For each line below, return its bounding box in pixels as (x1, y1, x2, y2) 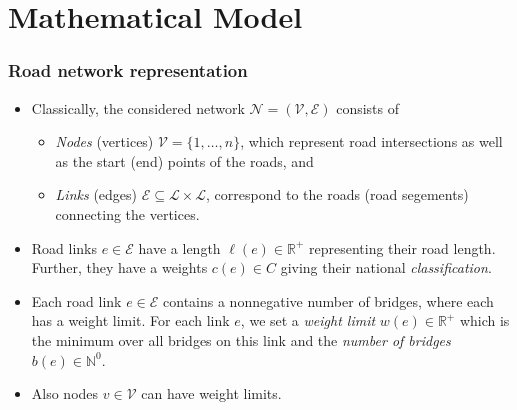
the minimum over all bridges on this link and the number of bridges (31, 329, 451, 350)
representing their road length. (309, 237, 496, 258)
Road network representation (8, 58, 248, 83)
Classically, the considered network (31, 97, 245, 118)
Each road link (31, 290, 122, 311)
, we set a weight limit (240, 310, 376, 331)
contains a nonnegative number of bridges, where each (163, 290, 494, 311)
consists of (336, 97, 399, 118)
